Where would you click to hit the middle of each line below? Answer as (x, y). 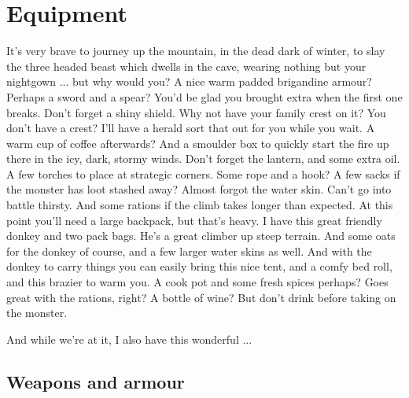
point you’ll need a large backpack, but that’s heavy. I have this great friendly (194, 220)
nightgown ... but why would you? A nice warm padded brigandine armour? (189, 81)
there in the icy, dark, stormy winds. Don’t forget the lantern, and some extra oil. (203, 158)
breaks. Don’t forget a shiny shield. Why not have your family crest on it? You (196, 112)
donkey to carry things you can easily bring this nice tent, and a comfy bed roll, (199, 266)
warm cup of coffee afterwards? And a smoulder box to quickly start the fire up (198, 143)
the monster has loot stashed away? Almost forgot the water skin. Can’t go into (199, 189)
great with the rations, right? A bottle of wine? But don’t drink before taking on (201, 297)
